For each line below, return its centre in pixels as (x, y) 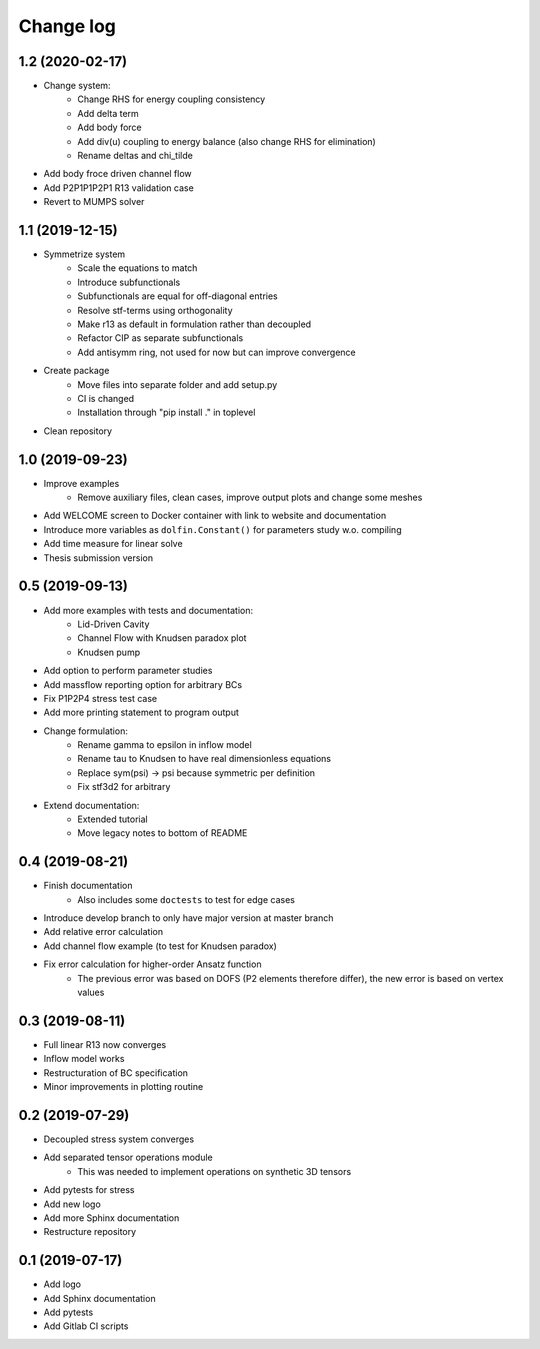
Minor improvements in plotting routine (123, 1087)
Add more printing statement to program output (141, 712)
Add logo (62, 1284)
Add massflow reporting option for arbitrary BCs (143, 684)
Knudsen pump (108, 652)
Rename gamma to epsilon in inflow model (164, 745)
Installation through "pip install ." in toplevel (166, 412)
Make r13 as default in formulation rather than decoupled (194, 324)
